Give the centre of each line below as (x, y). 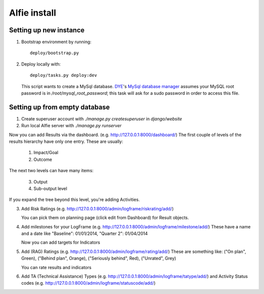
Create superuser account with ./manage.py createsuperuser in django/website (102, 119)
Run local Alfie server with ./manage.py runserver (71, 126)
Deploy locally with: (41, 64)
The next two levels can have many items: (51, 171)
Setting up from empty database (59, 107)
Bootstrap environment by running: (56, 42)
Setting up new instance (47, 30)
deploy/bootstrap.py (55, 53)
